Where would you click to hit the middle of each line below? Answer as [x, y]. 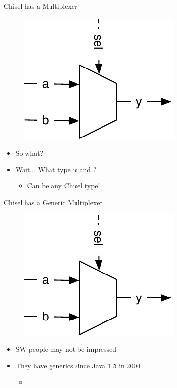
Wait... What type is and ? [56, 169]
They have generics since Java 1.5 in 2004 [78, 365]
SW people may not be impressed [66, 349]
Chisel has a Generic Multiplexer [53, 202]
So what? [29, 153]
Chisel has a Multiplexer [41, 6]
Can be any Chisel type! [63, 186]
